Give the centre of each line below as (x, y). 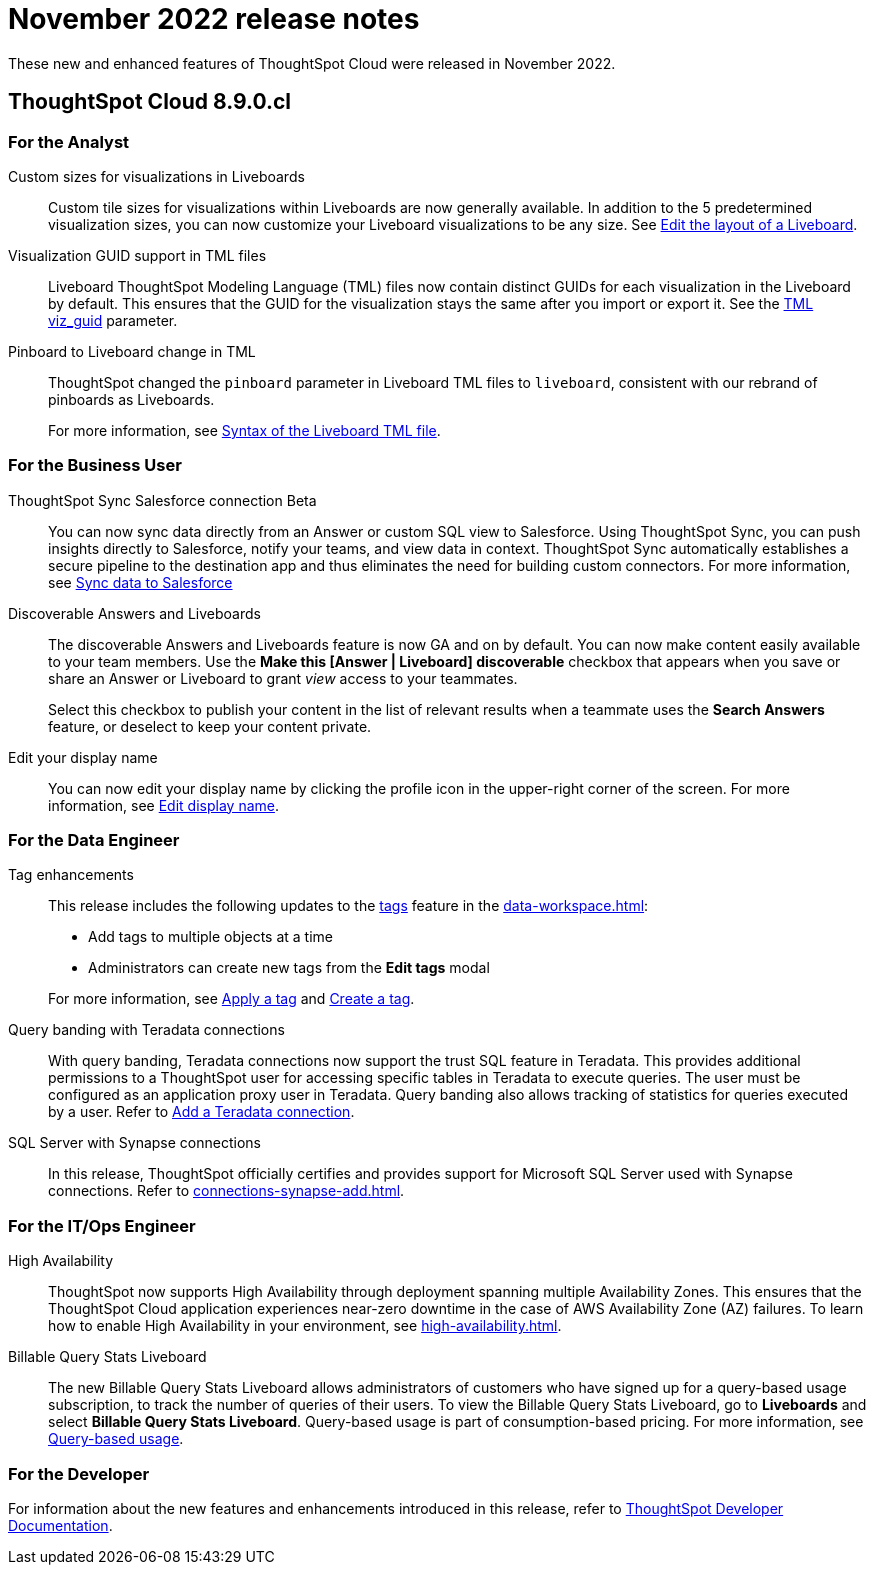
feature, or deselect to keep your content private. (210, 726)
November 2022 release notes (214, 19)
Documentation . (60, 1525)
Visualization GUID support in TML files (137, 255)
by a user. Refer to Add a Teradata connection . (201, 1112)
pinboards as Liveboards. (131, 399)
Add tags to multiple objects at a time (210, 937)
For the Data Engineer (94, 840)
